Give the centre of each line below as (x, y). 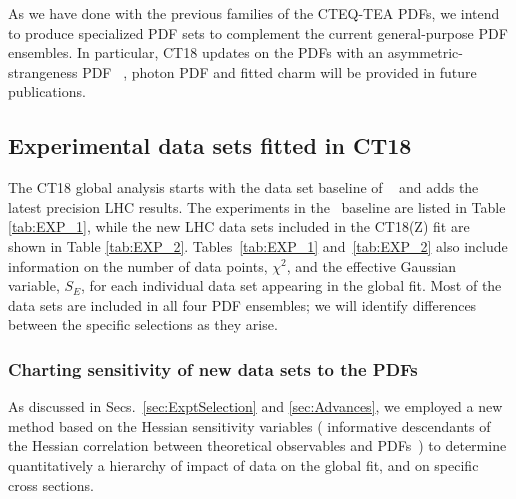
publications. (47, 91)
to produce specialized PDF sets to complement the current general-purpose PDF (258, 32)
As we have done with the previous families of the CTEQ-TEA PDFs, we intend (254, 13)
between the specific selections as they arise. (143, 324)
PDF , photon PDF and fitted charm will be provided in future (279, 71)
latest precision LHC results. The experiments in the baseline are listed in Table (257, 206)
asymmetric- (425, 52)
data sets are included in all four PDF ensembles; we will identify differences (242, 304)
